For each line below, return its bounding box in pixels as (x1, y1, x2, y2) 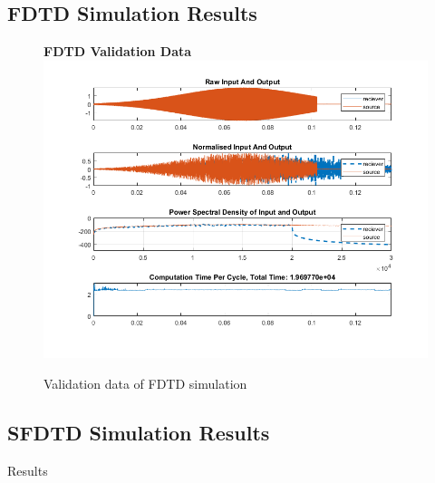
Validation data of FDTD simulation (43, 373, 247, 392)
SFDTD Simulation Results (7, 418, 270, 446)
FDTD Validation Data (43, 42, 192, 61)
